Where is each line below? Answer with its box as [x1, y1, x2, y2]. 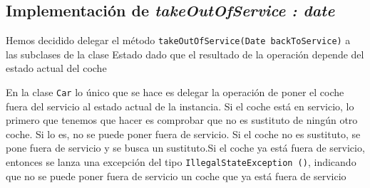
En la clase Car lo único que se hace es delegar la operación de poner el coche [6, 85, 344, 100]
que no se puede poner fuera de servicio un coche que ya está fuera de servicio [6, 168, 346, 183]
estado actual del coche [6, 61, 107, 75]
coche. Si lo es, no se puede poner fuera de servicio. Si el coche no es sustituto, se [6, 126, 361, 141]
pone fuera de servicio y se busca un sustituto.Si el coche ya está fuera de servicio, [6, 140, 365, 155]
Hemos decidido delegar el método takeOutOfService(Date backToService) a [6, 33, 351, 48]
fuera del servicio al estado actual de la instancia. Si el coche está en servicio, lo [6, 98, 354, 113]
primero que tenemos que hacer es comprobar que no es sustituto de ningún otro [6, 113, 358, 127]
